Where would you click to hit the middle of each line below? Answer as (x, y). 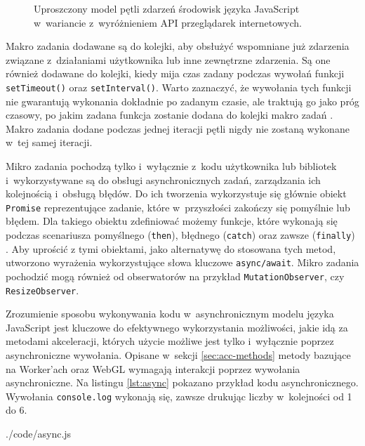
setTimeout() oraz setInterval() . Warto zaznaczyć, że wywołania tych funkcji (179, 87)
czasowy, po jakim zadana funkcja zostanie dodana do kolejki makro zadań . (170, 115)
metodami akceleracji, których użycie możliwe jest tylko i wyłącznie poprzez (170, 341)
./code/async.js (39, 434)
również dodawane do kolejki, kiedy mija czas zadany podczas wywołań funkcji (175, 73)
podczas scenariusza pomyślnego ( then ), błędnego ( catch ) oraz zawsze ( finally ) (180, 235)
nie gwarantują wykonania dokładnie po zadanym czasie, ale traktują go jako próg (182, 101)
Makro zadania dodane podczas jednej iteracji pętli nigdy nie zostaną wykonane (178, 128)
